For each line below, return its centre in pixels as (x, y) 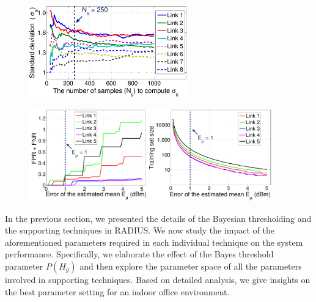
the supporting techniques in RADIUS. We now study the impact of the (140, 230)
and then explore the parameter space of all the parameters (191, 266)
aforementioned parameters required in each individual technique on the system (154, 242)
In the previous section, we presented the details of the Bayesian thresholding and (158, 218)
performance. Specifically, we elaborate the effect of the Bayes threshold (139, 254)
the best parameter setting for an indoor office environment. (117, 291)
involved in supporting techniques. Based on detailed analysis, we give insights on (158, 279)
